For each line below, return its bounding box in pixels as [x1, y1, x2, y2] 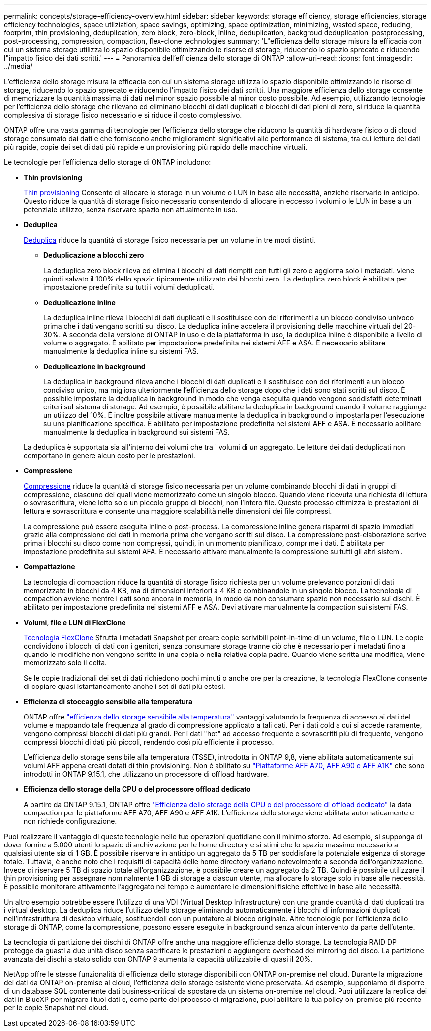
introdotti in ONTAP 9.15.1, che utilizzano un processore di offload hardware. [24, 770, 269, 778]
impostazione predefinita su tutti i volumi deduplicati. [43, 283, 215, 291]
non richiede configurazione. [24, 817, 117, 825]
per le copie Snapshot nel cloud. [4, 1003, 109, 1012]
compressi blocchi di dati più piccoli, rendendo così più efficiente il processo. [24, 738, 274, 746]
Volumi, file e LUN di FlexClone [24, 618, 126, 626]
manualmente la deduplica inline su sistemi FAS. [43, 347, 199, 355]
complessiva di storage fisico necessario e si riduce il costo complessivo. [4, 111, 242, 119]
